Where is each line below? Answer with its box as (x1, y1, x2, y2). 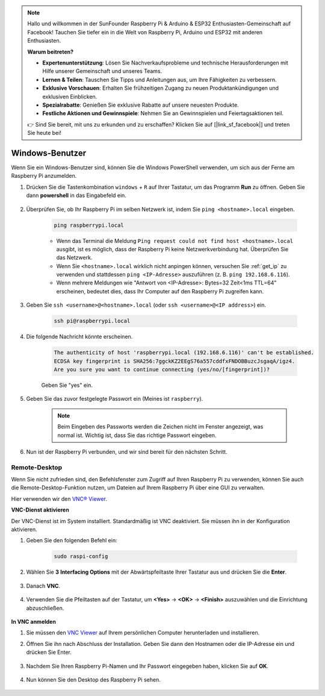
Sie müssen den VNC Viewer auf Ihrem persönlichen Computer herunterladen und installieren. (26, 629, 260, 636)
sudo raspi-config (54, 553, 108, 560)
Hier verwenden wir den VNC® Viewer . (11, 495, 108, 503)
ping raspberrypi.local (54, 222, 125, 228)
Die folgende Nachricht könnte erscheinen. (26, 333, 133, 340)
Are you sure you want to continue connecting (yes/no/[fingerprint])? (54, 366, 270, 373)
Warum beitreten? (27, 48, 74, 55)
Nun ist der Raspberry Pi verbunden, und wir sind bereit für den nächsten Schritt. (26, 448, 228, 455)
